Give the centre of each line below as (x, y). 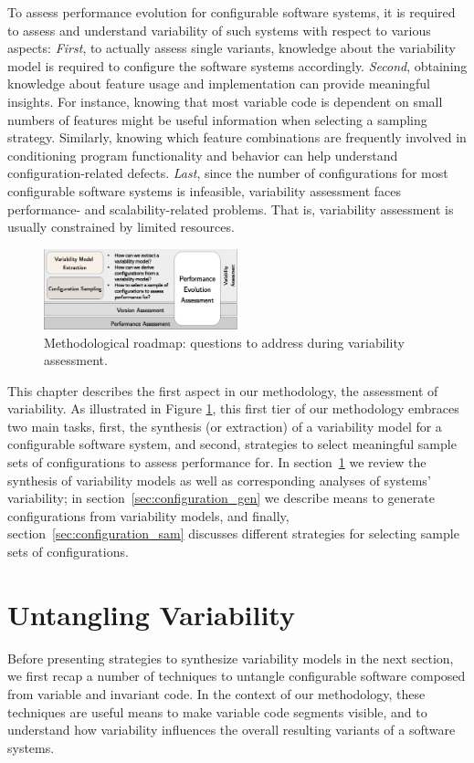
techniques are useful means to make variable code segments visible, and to (217, 711)
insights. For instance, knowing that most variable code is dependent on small (225, 101)
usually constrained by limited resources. (121, 227)
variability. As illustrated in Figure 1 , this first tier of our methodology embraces (233, 408)
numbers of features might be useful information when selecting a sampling (217, 119)
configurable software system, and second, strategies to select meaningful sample (232, 444)
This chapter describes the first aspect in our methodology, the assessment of (223, 390)
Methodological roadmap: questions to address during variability (224, 342)
